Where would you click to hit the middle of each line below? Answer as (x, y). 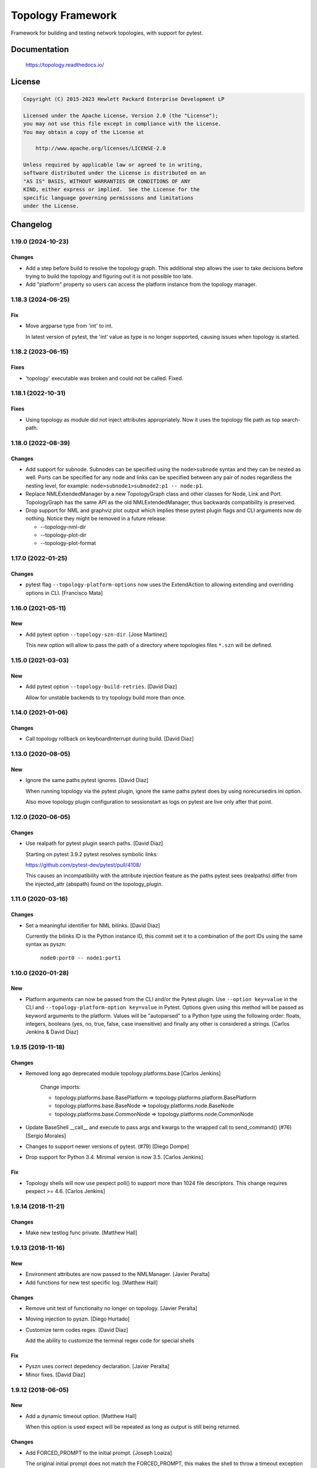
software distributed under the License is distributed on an (114, 173)
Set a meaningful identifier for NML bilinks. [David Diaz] (93, 925)
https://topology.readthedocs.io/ (65, 65)
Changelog (31, 225)
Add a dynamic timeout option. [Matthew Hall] (81, 1416)
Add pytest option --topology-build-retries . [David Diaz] (101, 686)
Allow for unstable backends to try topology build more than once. (106, 697)
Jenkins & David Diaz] (52, 1032)
